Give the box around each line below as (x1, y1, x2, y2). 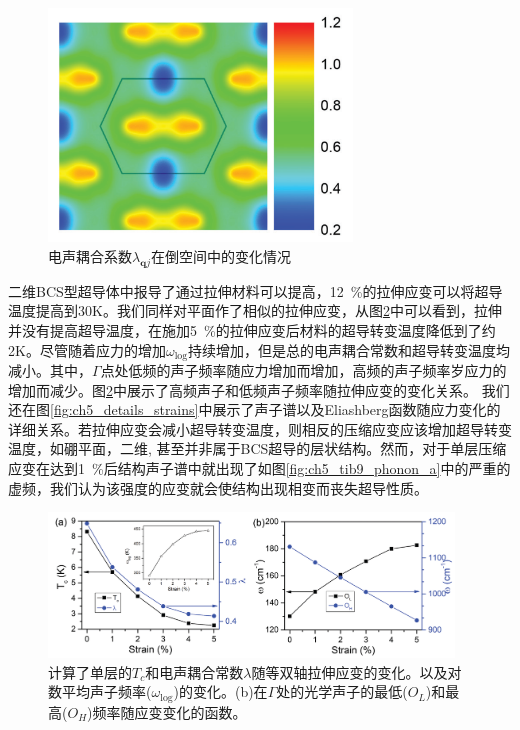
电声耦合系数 (48, 245, 132, 266)
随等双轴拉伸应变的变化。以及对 (251, 661, 462, 682)
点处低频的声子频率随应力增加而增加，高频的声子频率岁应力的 (100, 360, 507, 381)
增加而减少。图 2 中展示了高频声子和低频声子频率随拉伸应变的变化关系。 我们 (8, 379, 510, 400)
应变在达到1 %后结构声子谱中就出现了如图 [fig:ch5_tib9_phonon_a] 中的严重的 (8, 457, 511, 478)
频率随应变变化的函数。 (92, 701, 247, 722)
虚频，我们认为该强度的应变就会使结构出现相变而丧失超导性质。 (8, 477, 428, 498)
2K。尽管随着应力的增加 (8, 339, 166, 360)
